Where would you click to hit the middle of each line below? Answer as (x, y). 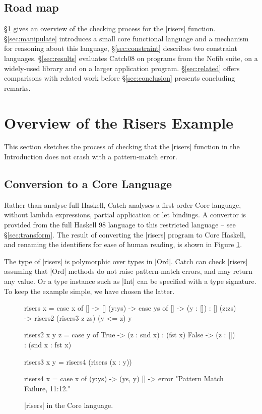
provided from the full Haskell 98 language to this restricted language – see (120, 225)
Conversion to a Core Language (88, 184)
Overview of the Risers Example (119, 122)
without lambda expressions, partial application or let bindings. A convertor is (125, 215)
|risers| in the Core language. (69, 405)
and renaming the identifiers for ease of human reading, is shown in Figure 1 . (123, 244)
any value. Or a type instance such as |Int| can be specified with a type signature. (130, 281)
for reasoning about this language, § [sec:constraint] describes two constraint (121, 48)
